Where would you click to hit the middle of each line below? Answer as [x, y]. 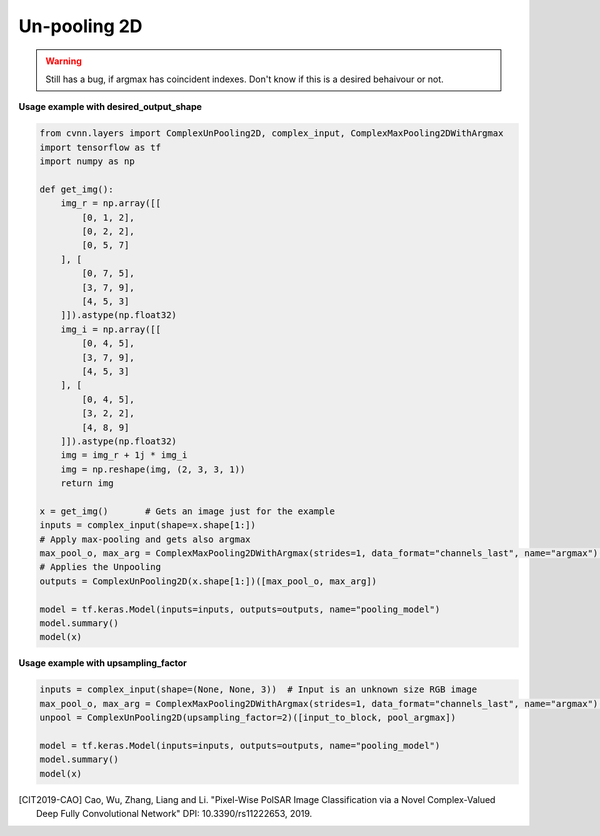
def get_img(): [76, 189]
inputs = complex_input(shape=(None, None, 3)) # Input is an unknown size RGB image [258, 689]
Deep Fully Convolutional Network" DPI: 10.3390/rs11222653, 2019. [174, 814]
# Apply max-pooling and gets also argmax [145, 539]
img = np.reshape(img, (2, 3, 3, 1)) [153, 469]
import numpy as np [87, 161]
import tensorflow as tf [100, 147]
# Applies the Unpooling [100, 567]
